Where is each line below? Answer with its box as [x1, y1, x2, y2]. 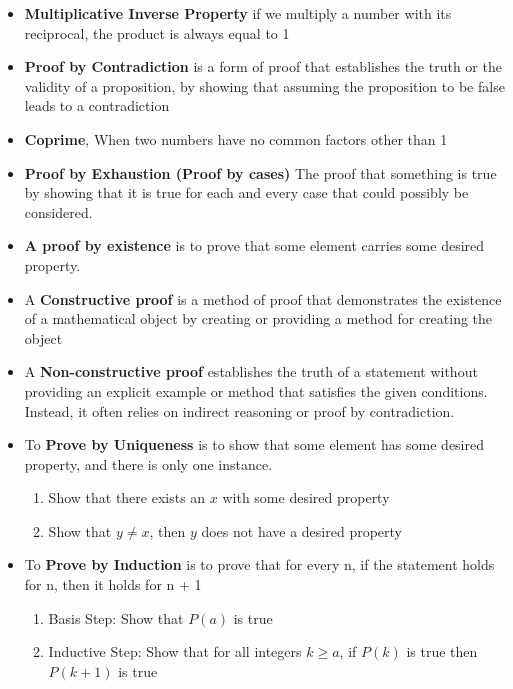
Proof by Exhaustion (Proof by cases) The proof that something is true [24, 162, 497, 183]
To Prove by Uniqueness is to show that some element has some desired [24, 434, 484, 455]
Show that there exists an [48, 487, 206, 508]
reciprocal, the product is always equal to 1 [24, 22, 290, 43]
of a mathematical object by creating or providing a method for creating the [24, 308, 493, 329]
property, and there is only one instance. [24, 453, 273, 474]
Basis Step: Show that [48, 607, 184, 628]
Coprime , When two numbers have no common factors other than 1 [24, 128, 448, 149]
